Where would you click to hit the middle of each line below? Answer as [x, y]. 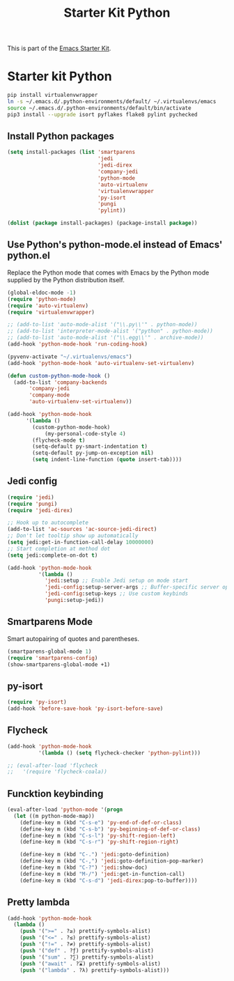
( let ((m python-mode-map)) [54, 816]
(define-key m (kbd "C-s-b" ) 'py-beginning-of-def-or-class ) [110, 829]
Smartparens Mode [50, 622]
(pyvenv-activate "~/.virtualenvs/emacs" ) [70, 357]
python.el [29, 256]
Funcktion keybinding [55, 793]
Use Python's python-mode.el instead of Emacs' [115, 245]
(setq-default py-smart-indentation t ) [90, 447]
